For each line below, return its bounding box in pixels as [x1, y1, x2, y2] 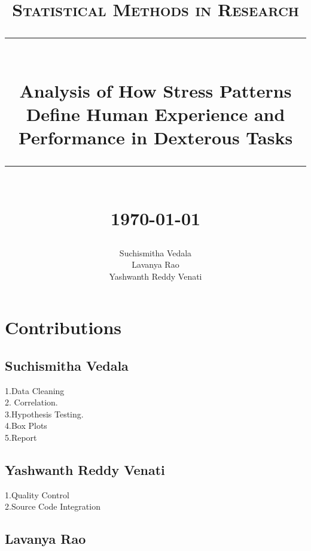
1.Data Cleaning [5, 384, 65, 396]
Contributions [5, 315, 122, 340]
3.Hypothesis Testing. [5, 407, 84, 420]
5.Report [5, 431, 37, 444]
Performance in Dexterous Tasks [18, 125, 293, 149]
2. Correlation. [5, 396, 58, 408]
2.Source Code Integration [5, 500, 100, 513]
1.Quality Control [5, 488, 69, 501]
